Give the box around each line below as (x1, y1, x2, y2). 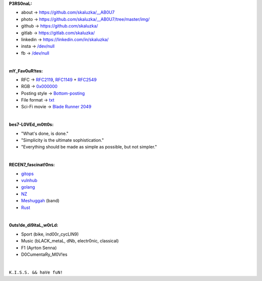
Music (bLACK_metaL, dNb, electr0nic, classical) (21, 238, 119, 244)
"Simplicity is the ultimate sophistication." (21, 137, 104, 143)
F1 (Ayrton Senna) (21, 245, 57, 251)
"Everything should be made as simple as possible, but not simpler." (21, 144, 157, 150)
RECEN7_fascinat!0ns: (9, 162, 55, 168)
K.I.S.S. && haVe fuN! (9, 269, 63, 275)
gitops (21, 171, 34, 177)
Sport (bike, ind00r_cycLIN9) (21, 231, 79, 237)
